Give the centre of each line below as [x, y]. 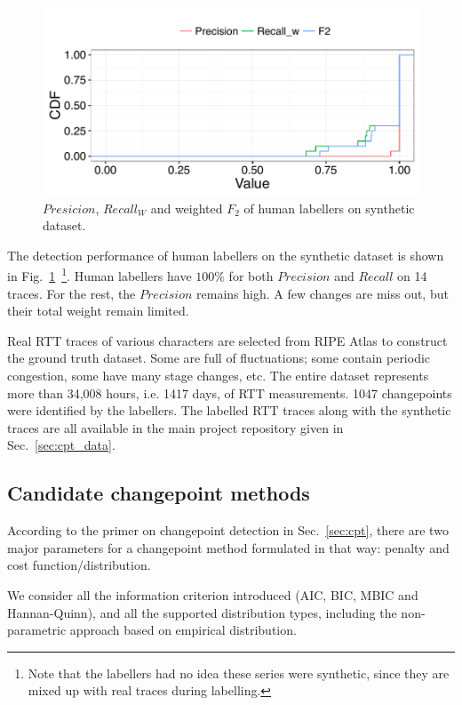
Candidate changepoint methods [159, 493]
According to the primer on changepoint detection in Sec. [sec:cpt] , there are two [228, 530]
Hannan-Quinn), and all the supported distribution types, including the [202, 612]
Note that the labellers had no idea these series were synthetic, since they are [239, 673]
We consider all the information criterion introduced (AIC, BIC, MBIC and [213, 594]
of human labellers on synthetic [329, 208]
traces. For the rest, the [72, 293]
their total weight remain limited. [98, 311]
